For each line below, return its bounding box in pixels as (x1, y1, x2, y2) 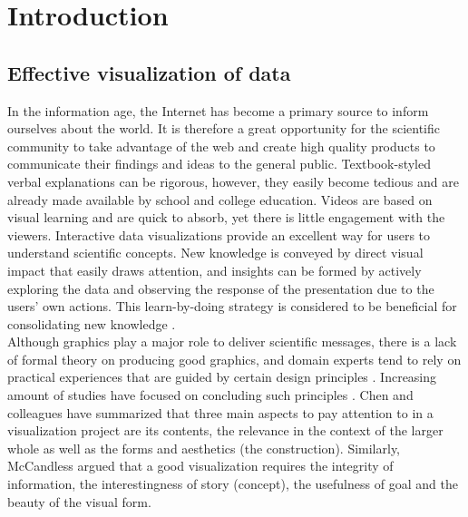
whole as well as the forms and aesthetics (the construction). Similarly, (7, 438, 401, 457)
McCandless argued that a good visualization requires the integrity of (7, 456, 394, 475)
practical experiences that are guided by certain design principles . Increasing (7, 367, 437, 386)
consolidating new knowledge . (7, 314, 176, 333)
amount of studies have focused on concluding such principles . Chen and (7, 385, 414, 405)
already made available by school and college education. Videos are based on (7, 190, 433, 209)
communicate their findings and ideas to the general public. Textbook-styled (7, 154, 431, 173)
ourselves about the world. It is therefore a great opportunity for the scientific (7, 119, 440, 138)
